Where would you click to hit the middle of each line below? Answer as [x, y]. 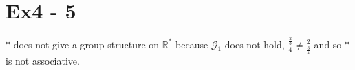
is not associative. [43, 61]
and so [328, 44]
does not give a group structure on [86, 44]
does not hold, [255, 44]
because [192, 44]
